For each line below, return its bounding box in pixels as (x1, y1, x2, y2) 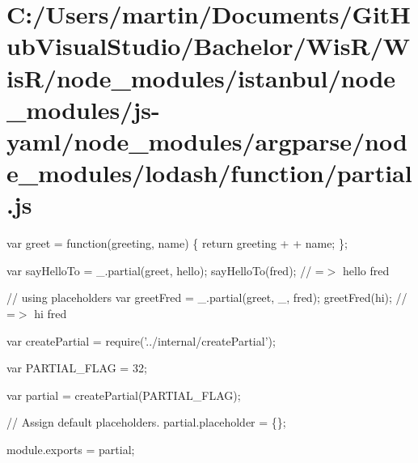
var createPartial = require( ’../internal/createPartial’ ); (6, 332, 276, 349)
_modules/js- (6, 92, 160, 125)
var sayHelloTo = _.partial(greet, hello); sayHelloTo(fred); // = (6, 261, 324, 278)
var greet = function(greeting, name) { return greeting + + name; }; (6, 235, 348, 252)
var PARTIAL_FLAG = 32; (6, 359, 147, 376)
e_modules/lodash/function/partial (6, 156, 412, 189)
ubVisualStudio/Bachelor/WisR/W (6, 29, 411, 62)
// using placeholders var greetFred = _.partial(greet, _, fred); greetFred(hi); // (6, 289, 407, 306)
